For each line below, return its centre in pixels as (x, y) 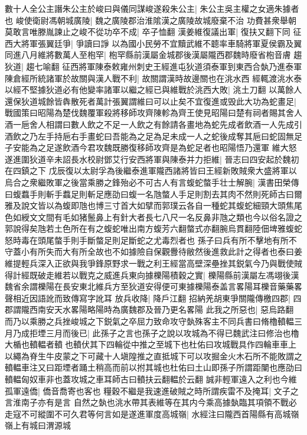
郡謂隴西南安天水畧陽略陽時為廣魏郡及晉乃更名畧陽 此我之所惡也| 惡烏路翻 (149, 309)
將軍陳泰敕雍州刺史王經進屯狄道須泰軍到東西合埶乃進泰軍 (190, 66)
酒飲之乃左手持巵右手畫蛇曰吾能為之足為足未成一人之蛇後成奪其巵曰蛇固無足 (153, 136)
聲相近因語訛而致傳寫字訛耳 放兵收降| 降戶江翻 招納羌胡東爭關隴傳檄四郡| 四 (153, 298)
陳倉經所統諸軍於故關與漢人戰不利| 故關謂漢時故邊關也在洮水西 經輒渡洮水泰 (153, 78)
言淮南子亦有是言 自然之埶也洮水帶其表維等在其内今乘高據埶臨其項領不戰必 (151, 402)
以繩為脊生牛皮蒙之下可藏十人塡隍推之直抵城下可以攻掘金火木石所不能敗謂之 (153, 356)
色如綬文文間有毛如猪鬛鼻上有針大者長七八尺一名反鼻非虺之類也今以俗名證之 (153, 217)
